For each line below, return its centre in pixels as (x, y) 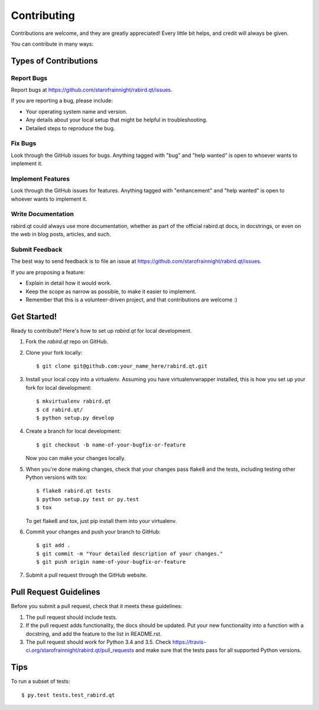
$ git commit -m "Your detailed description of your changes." (130, 553)
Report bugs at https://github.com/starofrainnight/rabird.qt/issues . (92, 90)
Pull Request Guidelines (56, 592)
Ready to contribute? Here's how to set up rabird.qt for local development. (101, 330)
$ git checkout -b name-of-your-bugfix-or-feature (111, 445)
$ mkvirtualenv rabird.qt (74, 401)
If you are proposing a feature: (48, 272)
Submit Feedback (37, 250)
